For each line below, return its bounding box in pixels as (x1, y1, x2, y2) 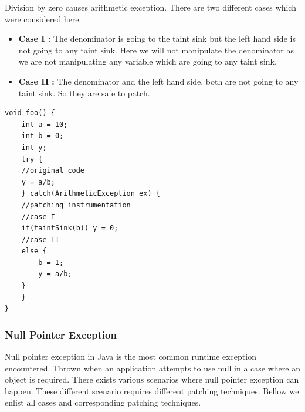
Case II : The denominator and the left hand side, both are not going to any (18, 75, 299, 87)
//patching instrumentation (21, 200, 131, 209)
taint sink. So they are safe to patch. (18, 86, 150, 99)
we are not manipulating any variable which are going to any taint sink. (18, 55, 277, 68)
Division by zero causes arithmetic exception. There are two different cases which (5, 1, 296, 13)
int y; (21, 143, 47, 152)
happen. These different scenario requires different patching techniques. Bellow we (5, 384, 299, 397)
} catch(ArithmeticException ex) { (21, 189, 160, 198)
